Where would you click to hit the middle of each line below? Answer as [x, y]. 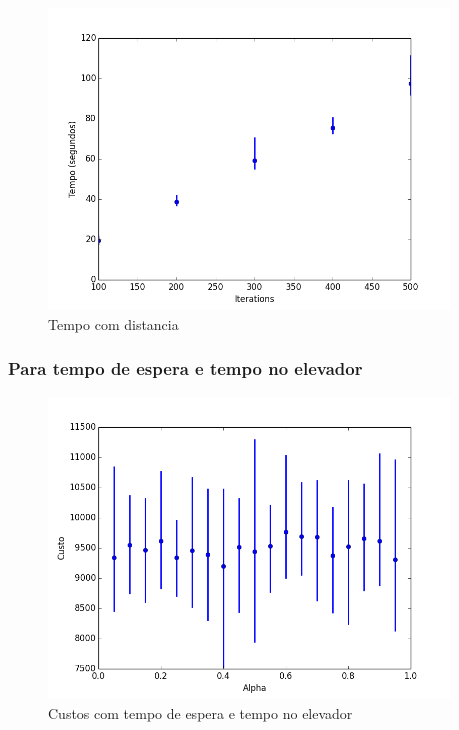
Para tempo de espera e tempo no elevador [185, 368]
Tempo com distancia [113, 323]
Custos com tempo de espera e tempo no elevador [200, 712]
